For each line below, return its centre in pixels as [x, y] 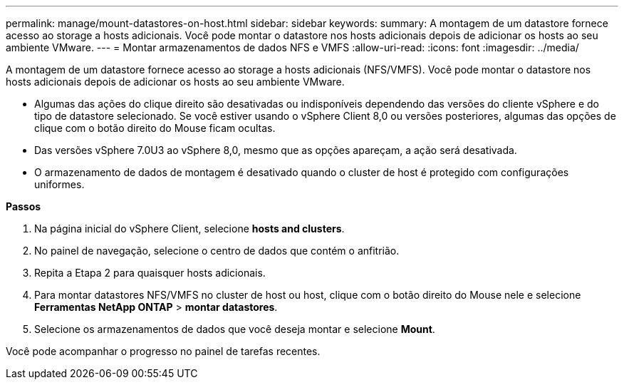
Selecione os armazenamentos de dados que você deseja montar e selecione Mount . [235, 329]
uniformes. [59, 184]
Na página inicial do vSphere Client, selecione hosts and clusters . [189, 229]
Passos [24, 206]
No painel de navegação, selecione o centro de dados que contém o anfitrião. [217, 251]
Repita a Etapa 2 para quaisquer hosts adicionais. [150, 273]
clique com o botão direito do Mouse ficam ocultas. [155, 128]
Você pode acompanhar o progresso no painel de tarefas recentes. [163, 351]
